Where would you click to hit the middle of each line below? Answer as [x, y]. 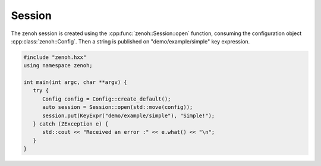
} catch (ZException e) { [71, 124]
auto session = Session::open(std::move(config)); [118, 107]
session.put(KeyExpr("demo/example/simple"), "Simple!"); [129, 115]
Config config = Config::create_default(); [107, 99]
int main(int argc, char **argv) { [75, 82]
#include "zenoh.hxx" [55, 57]
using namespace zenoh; [58, 66]
